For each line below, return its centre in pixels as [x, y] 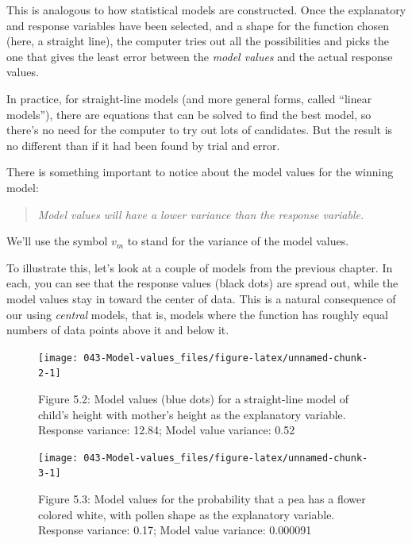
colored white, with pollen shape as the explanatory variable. [187, 514]
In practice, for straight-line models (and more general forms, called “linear [189, 98]
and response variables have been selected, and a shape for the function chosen [198, 25]
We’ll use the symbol [57, 241]
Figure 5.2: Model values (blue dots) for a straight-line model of [194, 399]
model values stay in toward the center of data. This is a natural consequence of [201, 298]
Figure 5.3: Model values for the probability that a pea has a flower [202, 499]
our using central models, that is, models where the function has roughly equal [197, 314]
